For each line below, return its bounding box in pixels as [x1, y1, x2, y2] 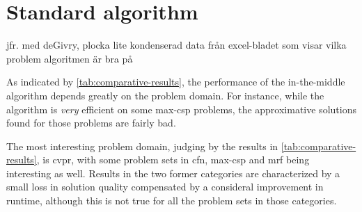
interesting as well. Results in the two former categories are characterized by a [6, 165, 340, 180]
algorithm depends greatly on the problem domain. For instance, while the [6, 88, 324, 102]
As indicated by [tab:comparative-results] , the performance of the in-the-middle [6, 74, 345, 89]
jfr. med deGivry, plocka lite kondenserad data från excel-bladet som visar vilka [6, 38, 347, 52]
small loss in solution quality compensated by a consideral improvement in [6, 179, 324, 194]
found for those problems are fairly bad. [6, 115, 176, 130]
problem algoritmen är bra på [6, 51, 133, 65]
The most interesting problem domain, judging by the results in [6, 138, 278, 153]
